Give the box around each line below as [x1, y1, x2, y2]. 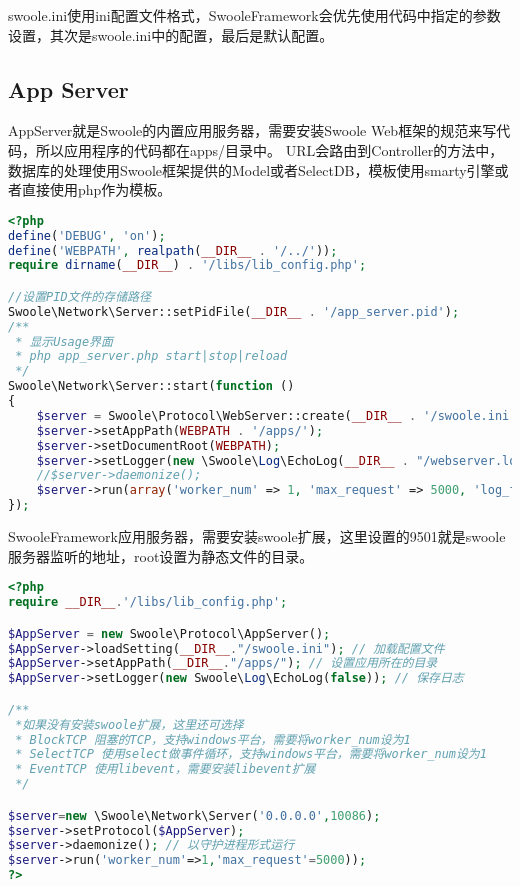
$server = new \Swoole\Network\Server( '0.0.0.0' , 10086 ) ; [8, 808, 381, 823]
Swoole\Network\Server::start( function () [8, 379, 295, 394]
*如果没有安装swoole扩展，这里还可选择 [15, 717, 244, 732]
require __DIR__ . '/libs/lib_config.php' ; [8, 595, 288, 610]
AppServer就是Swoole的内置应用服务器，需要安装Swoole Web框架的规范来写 [8, 120, 497, 141]
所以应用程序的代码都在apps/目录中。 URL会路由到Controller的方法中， [35, 139, 504, 160]
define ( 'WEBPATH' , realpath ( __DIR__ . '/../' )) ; [8, 243, 338, 258]
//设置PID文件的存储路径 [8, 289, 151, 304]
